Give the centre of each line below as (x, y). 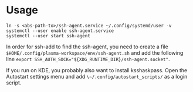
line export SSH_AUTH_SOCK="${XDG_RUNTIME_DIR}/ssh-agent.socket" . (88, 59)
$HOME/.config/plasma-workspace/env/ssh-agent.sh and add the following (95, 52)
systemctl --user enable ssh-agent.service (60, 31)
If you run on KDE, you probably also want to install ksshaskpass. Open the (97, 70)
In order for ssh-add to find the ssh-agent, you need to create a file (87, 47)
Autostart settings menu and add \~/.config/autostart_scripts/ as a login (97, 76)
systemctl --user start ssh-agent (48, 36)
